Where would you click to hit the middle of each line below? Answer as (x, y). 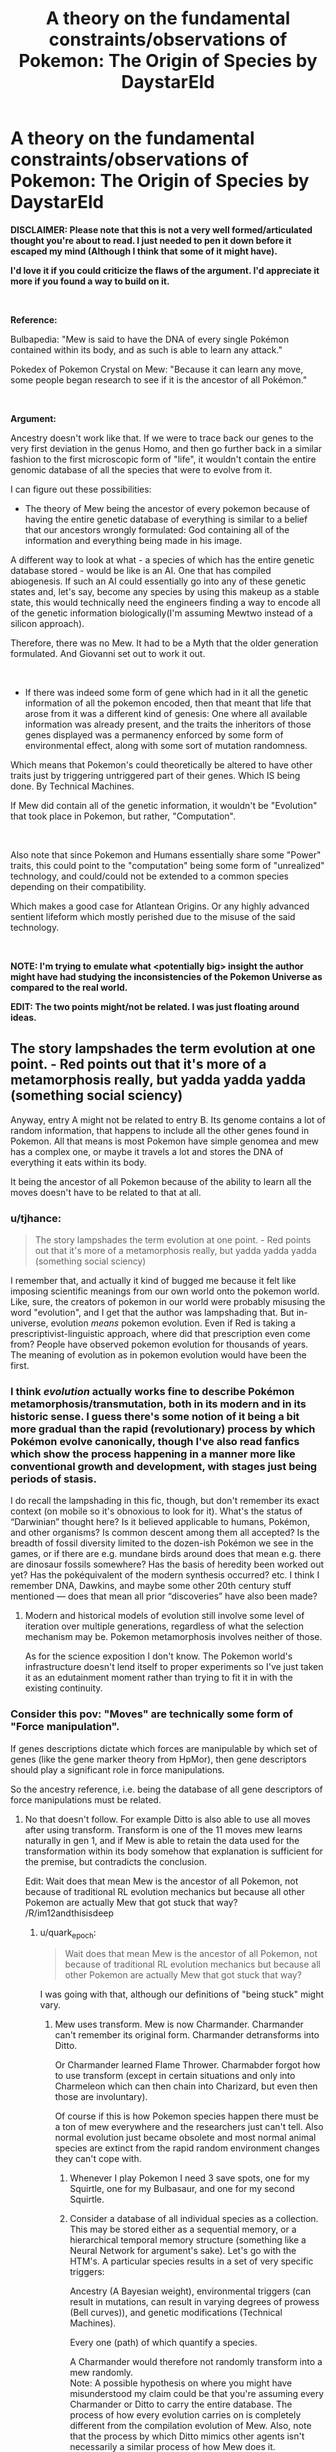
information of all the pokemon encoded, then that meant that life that (168, 703)
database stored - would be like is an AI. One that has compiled (141, 570)
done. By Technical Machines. (72, 786)
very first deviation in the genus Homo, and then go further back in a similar (166, 448)
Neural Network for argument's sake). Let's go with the (183, 2251)
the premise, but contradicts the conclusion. (115, 1861)
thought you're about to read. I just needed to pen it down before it (151, 240)
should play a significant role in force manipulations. (117, 1769)
